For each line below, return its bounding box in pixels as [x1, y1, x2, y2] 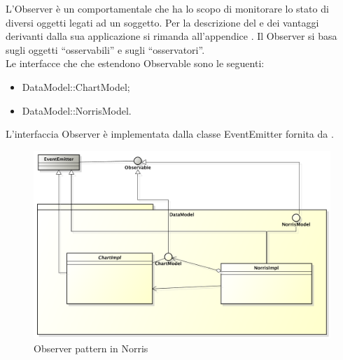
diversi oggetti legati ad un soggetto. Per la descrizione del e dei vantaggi [6, 15, 319, 29]
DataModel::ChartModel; [22, 79, 130, 94]
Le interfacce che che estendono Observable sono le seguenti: [6, 56, 265, 71]
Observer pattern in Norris [34, 340, 148, 355]
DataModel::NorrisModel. [22, 103, 132, 117]
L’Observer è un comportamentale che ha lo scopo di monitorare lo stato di [6, 1, 329, 15]
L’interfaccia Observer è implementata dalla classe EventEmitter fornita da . [6, 127, 334, 141]
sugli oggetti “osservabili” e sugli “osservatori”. [6, 42, 205, 57]
